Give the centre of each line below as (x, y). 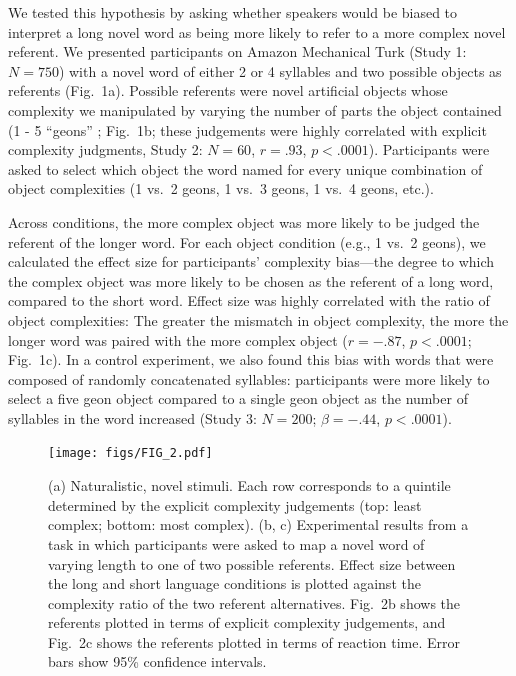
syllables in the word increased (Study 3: (132, 417)
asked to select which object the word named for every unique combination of (245, 168)
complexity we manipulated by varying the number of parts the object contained (255, 109)
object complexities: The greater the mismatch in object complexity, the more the (258, 319)
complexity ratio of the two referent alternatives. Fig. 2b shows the (254, 602)
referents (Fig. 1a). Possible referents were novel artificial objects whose (228, 90)
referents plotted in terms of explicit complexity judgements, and (247, 622)
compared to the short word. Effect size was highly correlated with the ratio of (249, 300)
